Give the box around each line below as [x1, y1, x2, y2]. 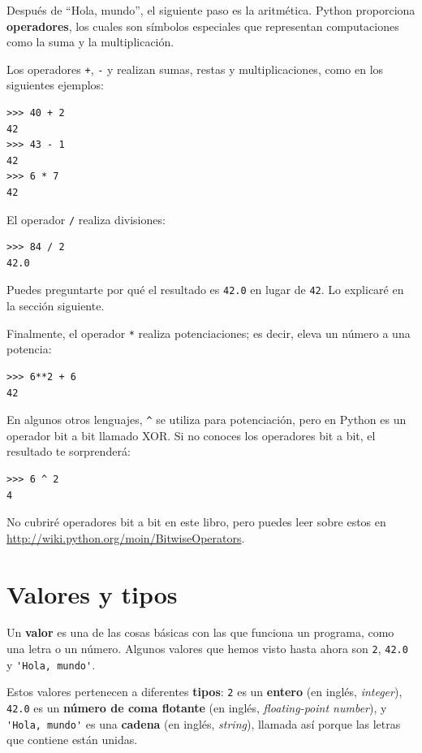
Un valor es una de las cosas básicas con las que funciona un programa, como [6, 624, 394, 641]
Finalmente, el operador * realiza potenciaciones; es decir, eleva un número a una [6, 324, 411, 341]
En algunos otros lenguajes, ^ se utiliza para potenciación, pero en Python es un [6, 411, 407, 428]
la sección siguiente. [6, 297, 105, 314]
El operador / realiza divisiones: [6, 210, 166, 227]
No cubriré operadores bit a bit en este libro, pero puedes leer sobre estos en [6, 513, 386, 530]
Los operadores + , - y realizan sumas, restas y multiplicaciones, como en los [6, 60, 384, 77]
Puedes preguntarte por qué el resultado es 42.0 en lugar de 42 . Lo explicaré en [6, 281, 404, 298]
